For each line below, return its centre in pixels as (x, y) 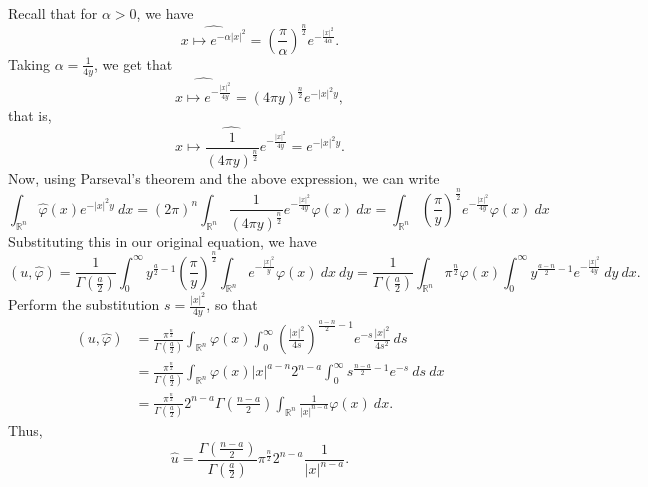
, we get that (133, 63)
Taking (29, 63)
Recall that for (53, 13)
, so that (232, 304)
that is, (30, 115)
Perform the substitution (84, 304)
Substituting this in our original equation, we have (162, 240)
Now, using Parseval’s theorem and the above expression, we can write (224, 177)
